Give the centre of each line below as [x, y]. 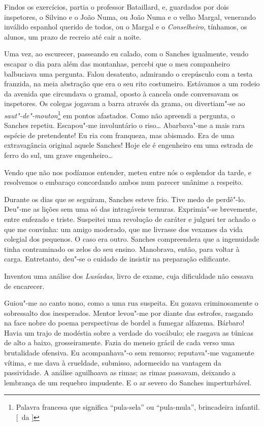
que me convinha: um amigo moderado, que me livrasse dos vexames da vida [124, 229]
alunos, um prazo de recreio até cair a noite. [73, 36]
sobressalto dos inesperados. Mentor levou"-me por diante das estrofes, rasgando [128, 313]
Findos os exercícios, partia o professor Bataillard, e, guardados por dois [117, 7]
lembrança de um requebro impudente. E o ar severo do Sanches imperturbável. [128, 382]
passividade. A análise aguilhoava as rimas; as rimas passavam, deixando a [120, 372]
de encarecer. [24, 286]
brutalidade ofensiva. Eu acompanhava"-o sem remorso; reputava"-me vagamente [129, 353]
